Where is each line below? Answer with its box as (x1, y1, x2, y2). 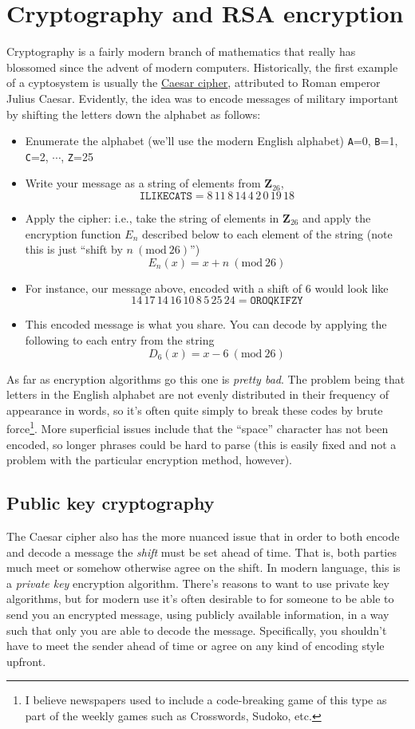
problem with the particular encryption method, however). (6, 451, 293, 468)
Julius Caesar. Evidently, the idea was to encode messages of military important (6, 89, 398, 106)
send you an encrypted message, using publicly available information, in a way (6, 605, 389, 622)
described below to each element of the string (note (141, 225, 393, 242)
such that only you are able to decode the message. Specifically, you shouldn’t (6, 621, 387, 638)
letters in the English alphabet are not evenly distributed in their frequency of (6, 386, 389, 403)
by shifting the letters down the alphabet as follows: (6, 105, 261, 122)
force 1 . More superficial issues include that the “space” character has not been (6, 418, 389, 436)
